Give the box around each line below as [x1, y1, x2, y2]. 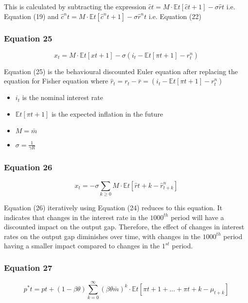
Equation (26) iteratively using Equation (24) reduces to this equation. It [4, 202, 223, 212]
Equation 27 [4, 261, 53, 273]
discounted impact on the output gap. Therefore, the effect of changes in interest [4, 222, 245, 232]
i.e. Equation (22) [148, 11, 201, 21]
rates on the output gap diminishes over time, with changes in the [4, 231, 201, 241]
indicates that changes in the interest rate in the [4, 212, 148, 222]
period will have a [171, 212, 224, 222]
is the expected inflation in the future [51, 109, 163, 119]
